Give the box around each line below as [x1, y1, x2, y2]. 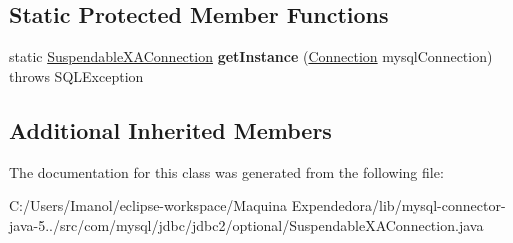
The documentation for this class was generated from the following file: [9, 161, 444, 182]
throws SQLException [9, 65, 144, 86]
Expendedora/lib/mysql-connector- [291, 195, 506, 216]
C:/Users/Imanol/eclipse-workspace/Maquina [9, 195, 288, 216]
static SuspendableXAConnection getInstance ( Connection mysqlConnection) [9, 46, 493, 67]
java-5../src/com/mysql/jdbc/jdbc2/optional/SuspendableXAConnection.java [9, 214, 484, 235]
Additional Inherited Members [9, 114, 332, 145]
